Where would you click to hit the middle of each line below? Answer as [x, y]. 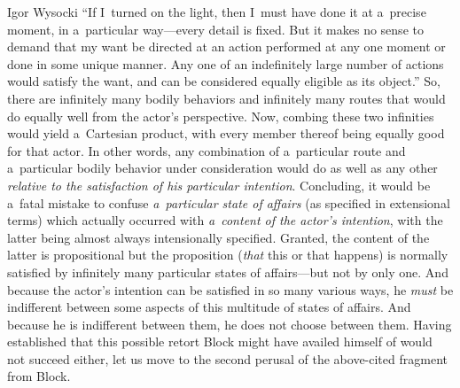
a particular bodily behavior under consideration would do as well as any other [222, 168]
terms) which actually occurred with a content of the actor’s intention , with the [225, 220]
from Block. [39, 376]
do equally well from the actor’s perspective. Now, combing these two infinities [221, 116]
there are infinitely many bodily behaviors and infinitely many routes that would [226, 98]
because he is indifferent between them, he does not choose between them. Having [230, 324]
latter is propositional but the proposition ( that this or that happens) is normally [228, 255]
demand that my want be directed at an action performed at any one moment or [226, 47]
